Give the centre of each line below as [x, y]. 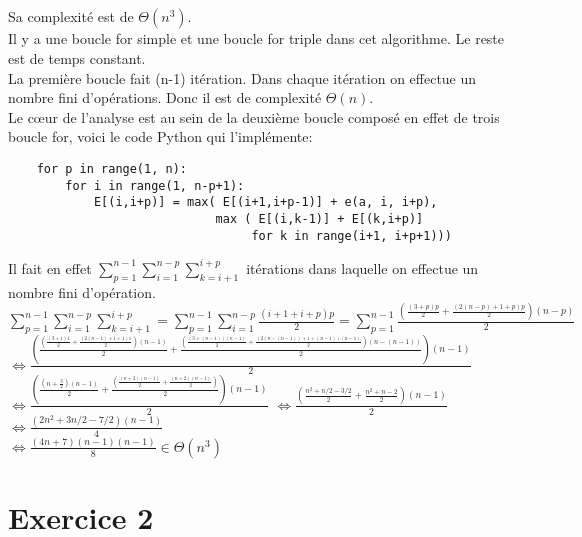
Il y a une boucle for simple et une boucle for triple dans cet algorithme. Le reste [256, 38]
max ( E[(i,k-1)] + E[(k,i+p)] [319, 218]
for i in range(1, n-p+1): [155, 185]
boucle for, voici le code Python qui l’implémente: [160, 136]
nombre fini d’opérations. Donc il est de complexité [165, 97]
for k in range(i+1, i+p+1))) [351, 235]
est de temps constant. [77, 57]
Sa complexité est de [71, 16]
